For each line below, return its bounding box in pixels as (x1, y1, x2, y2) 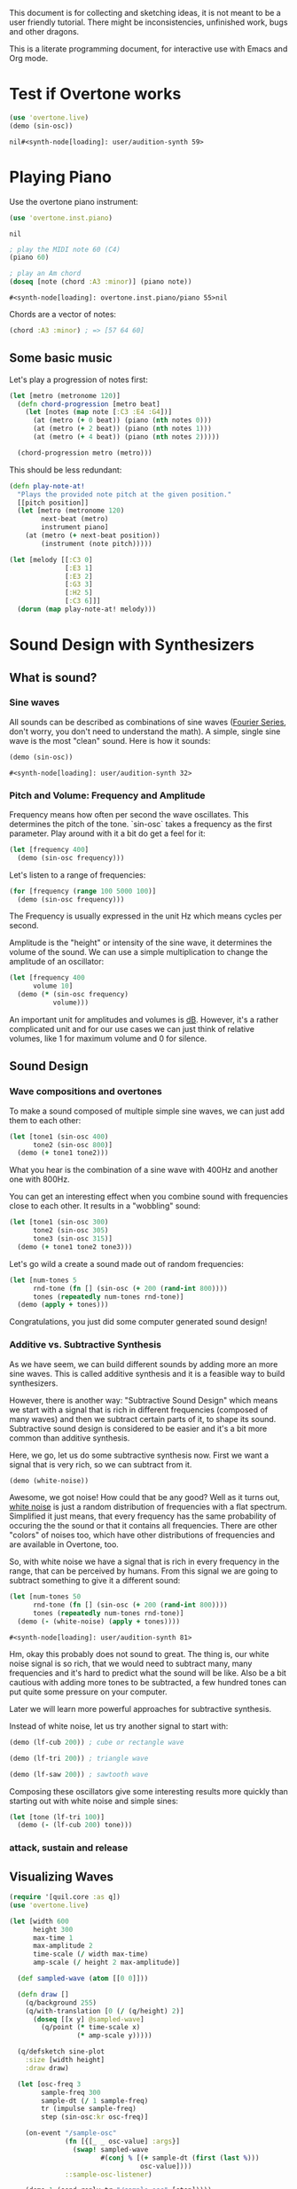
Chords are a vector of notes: (9, 309, 117, 319)
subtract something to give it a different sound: (9, 1575, 181, 1586)
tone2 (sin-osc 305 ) (32, 1226, 109, 1235)
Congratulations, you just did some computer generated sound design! (9, 1317, 268, 1327)
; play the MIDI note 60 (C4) (9, 245, 121, 254)
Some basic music (9, 350, 113, 366)
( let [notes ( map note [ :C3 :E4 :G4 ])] (25, 408, 173, 417)
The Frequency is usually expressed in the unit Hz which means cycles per (9, 911, 282, 921)
